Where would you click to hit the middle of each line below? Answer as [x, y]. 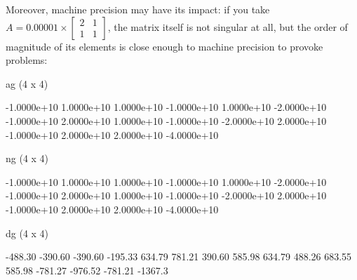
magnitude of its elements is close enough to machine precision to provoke [164, 46]
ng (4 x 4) [27, 158]
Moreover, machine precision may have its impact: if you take [138, 9]
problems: [27, 60]
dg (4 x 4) [27, 233]
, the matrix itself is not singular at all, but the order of [228, 26]
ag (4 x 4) [27, 83]
